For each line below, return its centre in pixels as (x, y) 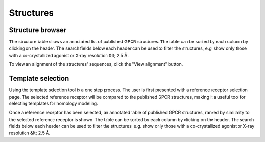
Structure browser (38, 30)
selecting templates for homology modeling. (53, 103)
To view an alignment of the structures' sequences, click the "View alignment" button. (96, 64)
